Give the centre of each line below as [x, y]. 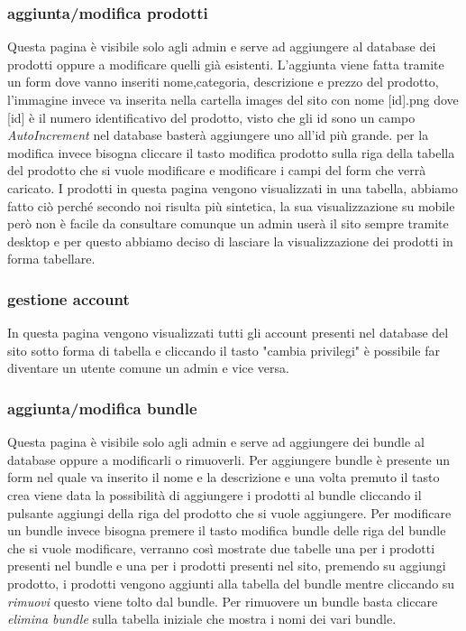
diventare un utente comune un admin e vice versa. [148, 368]
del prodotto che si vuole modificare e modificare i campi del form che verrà [217, 170]
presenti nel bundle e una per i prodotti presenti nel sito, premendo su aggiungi [227, 566]
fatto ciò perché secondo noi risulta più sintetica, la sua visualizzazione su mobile [231, 205]
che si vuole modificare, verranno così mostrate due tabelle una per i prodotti [221, 547]
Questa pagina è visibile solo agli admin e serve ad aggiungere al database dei [222, 46]
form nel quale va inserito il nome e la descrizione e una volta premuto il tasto [224, 477]
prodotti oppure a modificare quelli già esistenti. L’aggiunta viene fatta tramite [226, 64]
